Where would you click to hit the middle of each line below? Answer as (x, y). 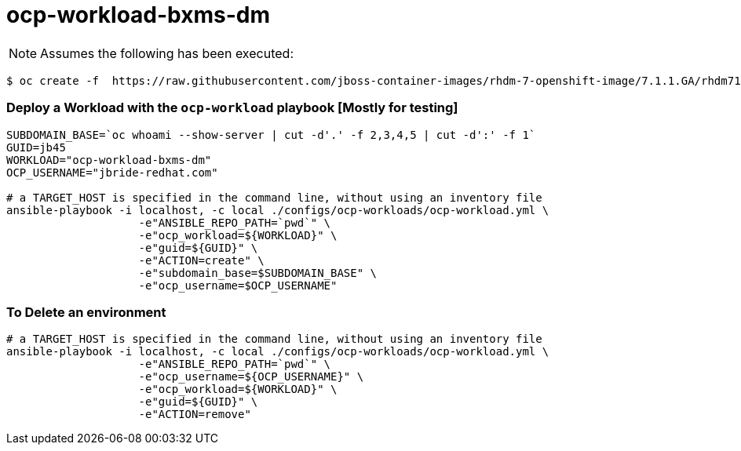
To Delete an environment (86, 312)
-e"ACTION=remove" (195, 415)
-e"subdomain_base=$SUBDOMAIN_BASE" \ (258, 273)
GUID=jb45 (36, 147)
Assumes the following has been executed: (167, 53)
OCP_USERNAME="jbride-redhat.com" (112, 172)
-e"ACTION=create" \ (201, 260)
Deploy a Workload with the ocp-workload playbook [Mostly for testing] (232, 108)
